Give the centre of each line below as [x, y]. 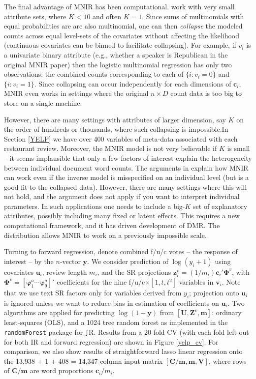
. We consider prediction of [128, 261]
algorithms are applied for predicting [59, 312]
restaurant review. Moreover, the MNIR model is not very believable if [111, 148]
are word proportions [62, 370]
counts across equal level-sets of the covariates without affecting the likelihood [122, 35]
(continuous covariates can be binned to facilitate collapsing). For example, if [120, 45]
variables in [196, 282]
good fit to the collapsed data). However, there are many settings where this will [126, 187]
